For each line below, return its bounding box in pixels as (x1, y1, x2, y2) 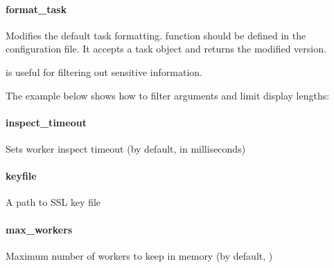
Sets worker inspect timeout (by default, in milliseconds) (6, 141, 246, 155)
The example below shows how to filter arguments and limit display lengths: (6, 88, 330, 102)
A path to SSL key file (6, 195, 101, 209)
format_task (6, 1, 67, 16)
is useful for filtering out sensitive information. (6, 64, 202, 79)
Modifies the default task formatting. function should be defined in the (6, 28, 306, 42)
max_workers (6, 222, 73, 236)
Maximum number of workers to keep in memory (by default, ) (6, 248, 273, 262)
